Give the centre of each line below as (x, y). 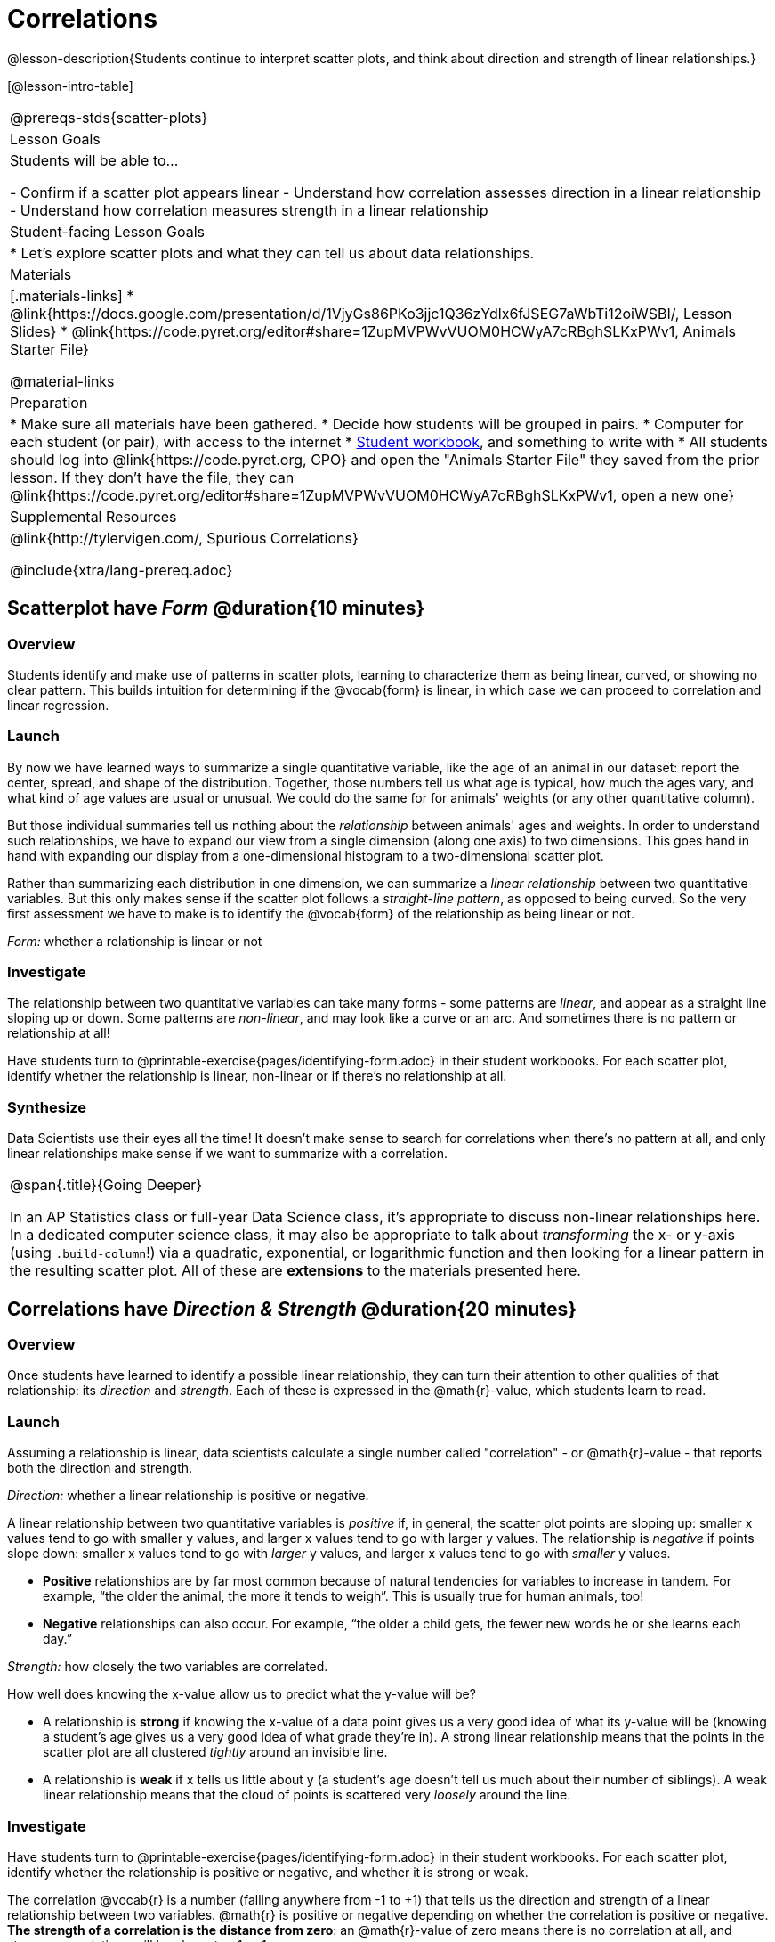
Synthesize (47, 1107)
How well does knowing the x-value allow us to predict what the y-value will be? (242, 1694)
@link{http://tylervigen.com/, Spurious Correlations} (184, 538)
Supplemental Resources (93, 516)
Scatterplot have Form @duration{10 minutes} (216, 608)
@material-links (62, 381)
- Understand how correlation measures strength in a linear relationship (249, 210)
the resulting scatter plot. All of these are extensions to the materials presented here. (295, 1271)
